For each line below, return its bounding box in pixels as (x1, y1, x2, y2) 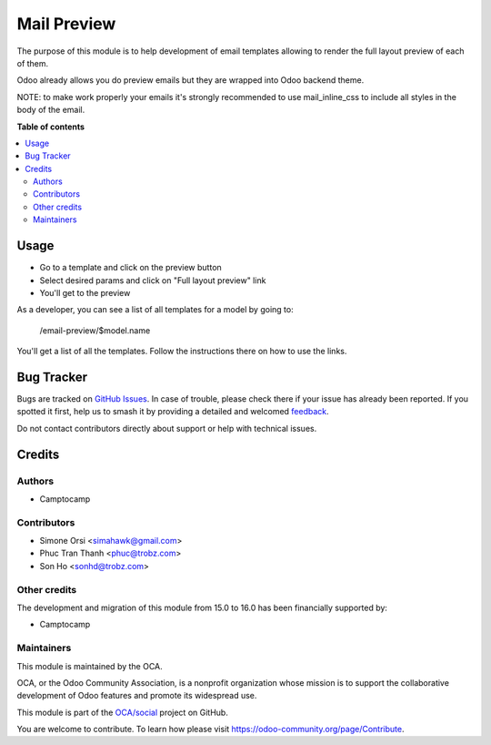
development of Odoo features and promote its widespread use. (16, 690, 257, 701)
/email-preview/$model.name (39, 324, 151, 336)
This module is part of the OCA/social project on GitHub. (16, 707, 229, 718)
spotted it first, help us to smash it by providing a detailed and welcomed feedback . (16, 406, 329, 417)
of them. (16, 57, 49, 68)
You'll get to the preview (39, 287, 131, 298)
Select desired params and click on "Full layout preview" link (39, 274, 266, 286)
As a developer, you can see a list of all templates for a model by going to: (16, 304, 295, 315)
